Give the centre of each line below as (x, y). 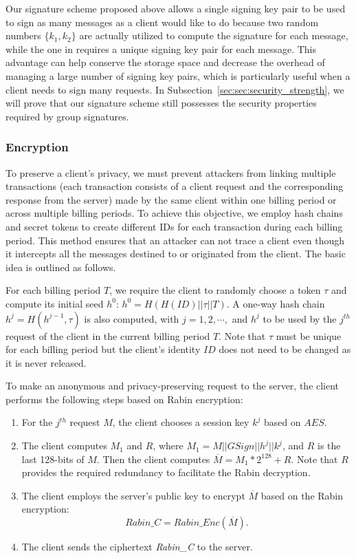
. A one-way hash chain (276, 303)
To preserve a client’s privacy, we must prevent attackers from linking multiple (171, 172)
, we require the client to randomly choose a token (215, 290)
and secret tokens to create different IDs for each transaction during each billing (174, 226)
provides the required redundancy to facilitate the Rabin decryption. (166, 472)
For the (37, 422)
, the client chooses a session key (181, 422)
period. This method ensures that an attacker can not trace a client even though (175, 240)
